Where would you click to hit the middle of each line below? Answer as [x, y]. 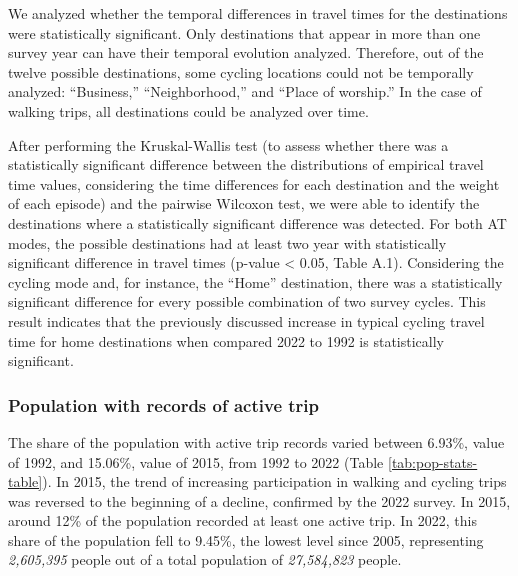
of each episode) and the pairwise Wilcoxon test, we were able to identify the [244, 203]
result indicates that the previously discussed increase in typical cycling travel [246, 320]
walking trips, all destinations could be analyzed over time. [188, 110]
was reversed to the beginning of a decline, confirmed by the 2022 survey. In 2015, [259, 500]
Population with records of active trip [164, 404]
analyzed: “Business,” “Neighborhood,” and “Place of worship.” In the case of [245, 91]
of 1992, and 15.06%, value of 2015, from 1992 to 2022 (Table [196, 461]
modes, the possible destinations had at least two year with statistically [227, 242]
